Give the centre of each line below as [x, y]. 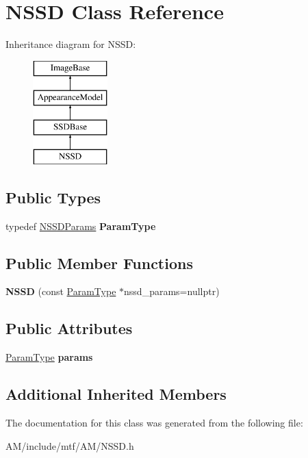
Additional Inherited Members [116, 394]
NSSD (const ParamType [61, 291]
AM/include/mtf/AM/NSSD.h [70, 445]
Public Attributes [69, 328]
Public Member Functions [99, 263]
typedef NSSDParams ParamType [81, 226]
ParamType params [49, 357]
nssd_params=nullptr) [172, 291]
